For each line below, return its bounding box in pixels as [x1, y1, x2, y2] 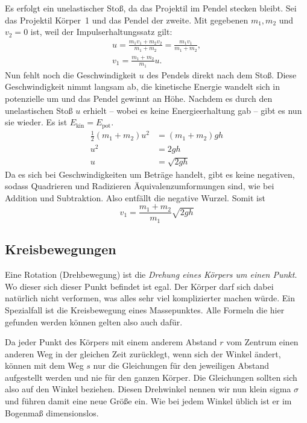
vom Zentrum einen [226, 336, 299, 348]
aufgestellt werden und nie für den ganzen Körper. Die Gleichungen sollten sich [5, 371, 297, 383]
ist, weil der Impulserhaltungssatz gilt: [30, 25, 172, 38]
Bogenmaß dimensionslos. [5, 406, 99, 419]
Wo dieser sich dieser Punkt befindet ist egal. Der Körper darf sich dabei [5, 280, 274, 292]
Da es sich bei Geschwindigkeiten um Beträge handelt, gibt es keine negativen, [5, 168, 295, 180]
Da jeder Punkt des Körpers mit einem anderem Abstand [5, 336, 217, 348]
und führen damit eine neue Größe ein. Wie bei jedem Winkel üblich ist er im [5, 395, 292, 407]
